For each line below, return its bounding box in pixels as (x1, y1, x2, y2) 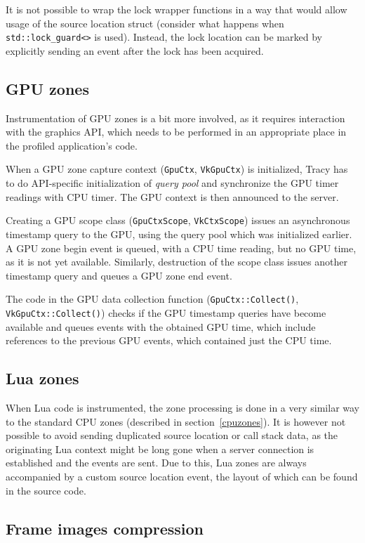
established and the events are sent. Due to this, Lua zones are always (6, 455, 307, 470)
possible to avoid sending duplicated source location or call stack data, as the (6, 428, 338, 443)
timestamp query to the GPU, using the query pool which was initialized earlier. (6, 226, 352, 241)
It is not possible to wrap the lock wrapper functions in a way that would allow (6, 2, 347, 16)
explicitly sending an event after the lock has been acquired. (6, 43, 264, 58)
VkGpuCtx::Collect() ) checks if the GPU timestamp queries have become (6, 305, 326, 320)
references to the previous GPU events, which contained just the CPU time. (6, 333, 332, 348)
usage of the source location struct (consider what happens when (6, 15, 284, 30)
